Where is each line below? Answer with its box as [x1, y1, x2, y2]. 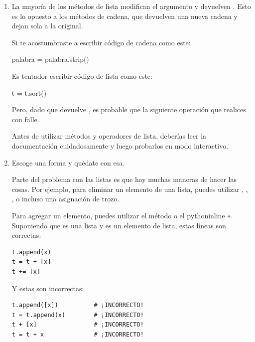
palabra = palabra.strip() [11, 54, 89, 64]
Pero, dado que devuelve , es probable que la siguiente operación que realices [11, 104, 246, 115]
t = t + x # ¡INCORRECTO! [11, 331, 144, 338]
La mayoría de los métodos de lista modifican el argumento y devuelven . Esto [11, 1, 251, 11]
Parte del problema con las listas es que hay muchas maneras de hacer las [11, 174, 237, 184]
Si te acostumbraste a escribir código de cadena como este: [11, 37, 191, 47]
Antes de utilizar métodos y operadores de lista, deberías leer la [11, 131, 207, 141]
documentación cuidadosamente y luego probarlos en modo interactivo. [11, 140, 229, 151]
